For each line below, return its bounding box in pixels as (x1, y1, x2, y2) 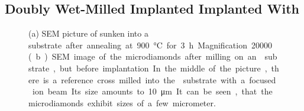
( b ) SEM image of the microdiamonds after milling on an (28, 50, 257, 63)
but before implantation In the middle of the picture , (60, 61, 267, 74)
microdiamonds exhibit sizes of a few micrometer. (28, 96, 216, 109)
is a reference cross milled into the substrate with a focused (43, 73, 276, 86)
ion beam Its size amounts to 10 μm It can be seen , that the (32, 85, 273, 97)
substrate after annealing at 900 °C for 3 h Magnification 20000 (28, 38, 272, 51)
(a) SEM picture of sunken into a (28, 27, 148, 40)
